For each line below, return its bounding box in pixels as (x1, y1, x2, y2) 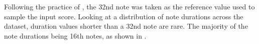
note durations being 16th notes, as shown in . (4, 30, 147, 41)
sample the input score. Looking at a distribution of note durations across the (4, 11, 243, 21)
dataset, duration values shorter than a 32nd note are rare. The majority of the (4, 21, 248, 31)
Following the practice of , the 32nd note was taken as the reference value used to (4, 1, 255, 11)
